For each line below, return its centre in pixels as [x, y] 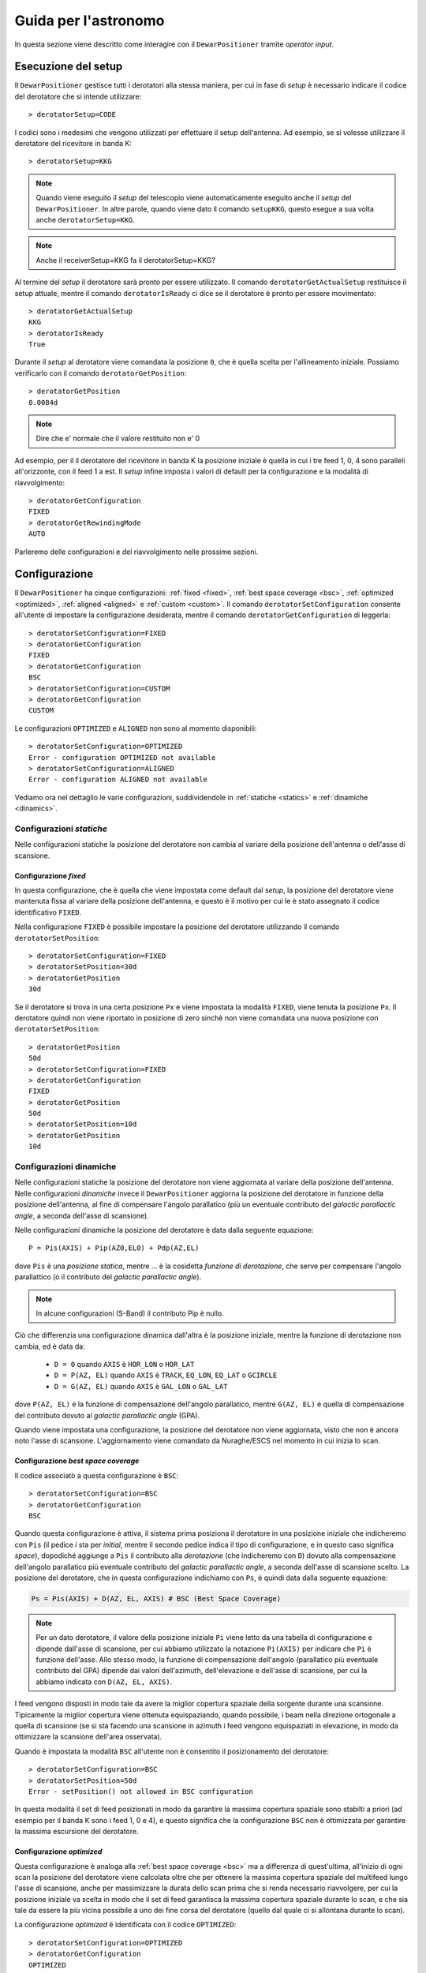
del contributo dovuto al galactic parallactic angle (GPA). [107, 1415]
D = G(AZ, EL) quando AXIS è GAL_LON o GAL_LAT [141, 1386]
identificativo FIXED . [48, 912]
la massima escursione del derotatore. [77, 1832]
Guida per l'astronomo [90, 21]
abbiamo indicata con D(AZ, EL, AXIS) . [104, 1682]
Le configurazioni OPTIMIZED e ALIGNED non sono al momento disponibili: [136, 728]
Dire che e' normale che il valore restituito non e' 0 [118, 439]
